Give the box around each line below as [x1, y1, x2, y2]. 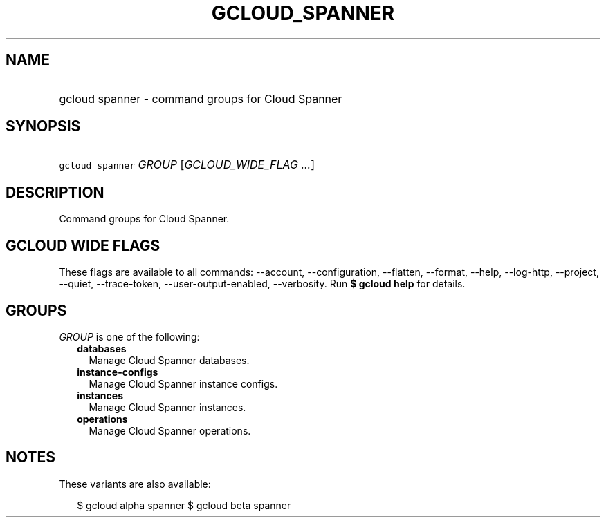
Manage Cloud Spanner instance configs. [89, 377, 278, 390]
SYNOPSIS [6, 117, 81, 135]
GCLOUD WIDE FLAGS [6, 236, 160, 254]
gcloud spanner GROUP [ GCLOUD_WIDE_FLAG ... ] [59, 158, 315, 172]
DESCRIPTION [6, 183, 104, 201]
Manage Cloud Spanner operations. [89, 424, 251, 437]
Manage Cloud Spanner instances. [89, 401, 246, 413]
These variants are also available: [59, 477, 211, 490]
